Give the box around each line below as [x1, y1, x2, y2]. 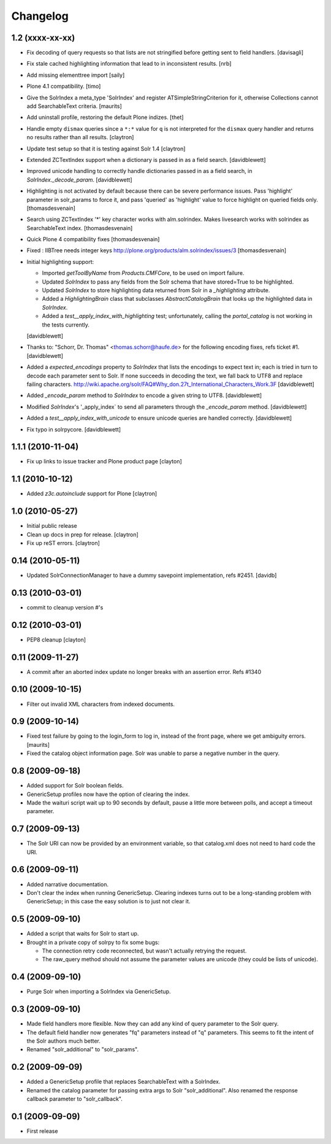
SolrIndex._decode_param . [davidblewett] [26, 176, 132, 184]
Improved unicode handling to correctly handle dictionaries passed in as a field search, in [26, 168, 253, 175]
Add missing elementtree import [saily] [26, 71, 125, 79]
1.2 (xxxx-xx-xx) [11, 33, 75, 43]
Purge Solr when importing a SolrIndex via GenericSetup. [26, 988, 171, 995]
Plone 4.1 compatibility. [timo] [26, 83, 101, 90]
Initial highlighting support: [26, 258, 94, 265]
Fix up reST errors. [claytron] [26, 539, 101, 547]
